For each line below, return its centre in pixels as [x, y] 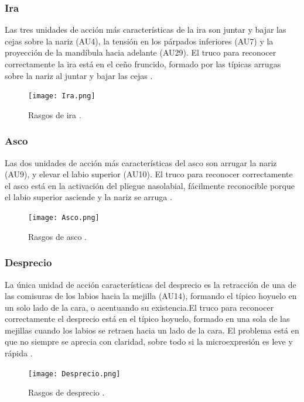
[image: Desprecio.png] [74, 374]
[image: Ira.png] [62, 96]
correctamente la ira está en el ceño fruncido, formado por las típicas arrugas [143, 64]
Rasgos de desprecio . [66, 392]
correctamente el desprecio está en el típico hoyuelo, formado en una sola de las [147, 319]
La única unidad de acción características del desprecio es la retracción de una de [151, 284]
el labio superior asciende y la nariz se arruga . [88, 197]
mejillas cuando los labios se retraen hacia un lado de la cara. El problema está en [152, 330]
